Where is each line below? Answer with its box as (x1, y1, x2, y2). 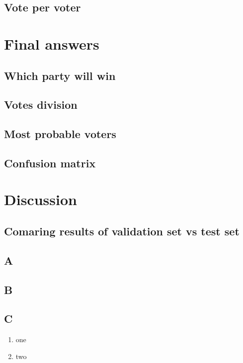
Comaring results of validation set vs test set (4, 223, 240, 239)
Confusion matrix (4, 155, 96, 170)
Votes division (4, 97, 78, 112)
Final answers (4, 33, 99, 54)
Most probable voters (4, 126, 116, 142)
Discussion (4, 189, 77, 210)
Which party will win (4, 68, 116, 83)
